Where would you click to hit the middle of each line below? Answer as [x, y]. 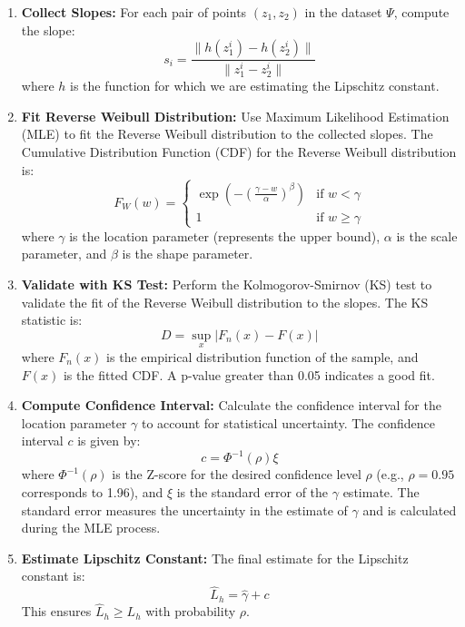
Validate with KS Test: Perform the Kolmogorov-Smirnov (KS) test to [227, 284]
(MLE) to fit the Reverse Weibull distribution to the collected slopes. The [227, 134]
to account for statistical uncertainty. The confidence [288, 422]
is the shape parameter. [188, 254]
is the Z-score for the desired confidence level [237, 474]
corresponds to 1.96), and [92, 492]
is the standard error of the [252, 492]
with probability [191, 611]
